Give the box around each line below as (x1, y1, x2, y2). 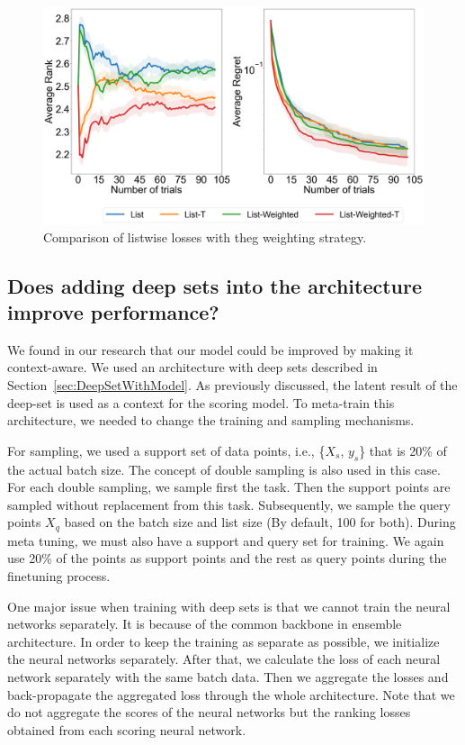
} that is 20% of (359, 441, 447, 459)
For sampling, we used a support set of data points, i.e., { (7, 441, 326, 459)
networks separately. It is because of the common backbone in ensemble (7, 614, 402, 633)
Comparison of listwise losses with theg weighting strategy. (43, 227, 367, 246)
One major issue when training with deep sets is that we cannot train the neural (7, 596, 451, 615)
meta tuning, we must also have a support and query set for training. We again (7, 531, 444, 550)
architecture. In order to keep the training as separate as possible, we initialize (7, 631, 440, 650)
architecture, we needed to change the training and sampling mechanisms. (7, 411, 415, 430)
